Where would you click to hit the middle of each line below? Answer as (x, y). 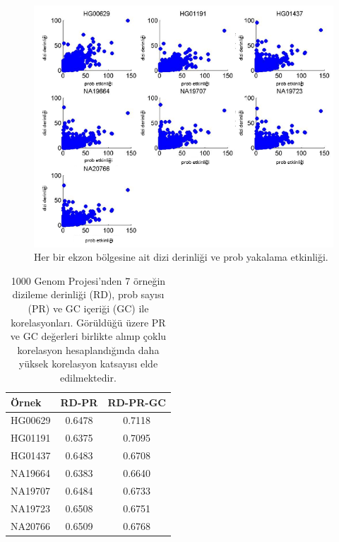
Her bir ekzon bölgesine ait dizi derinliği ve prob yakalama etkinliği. (181, 257)
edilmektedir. (88, 377)
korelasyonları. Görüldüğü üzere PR (88, 322)
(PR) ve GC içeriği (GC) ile (88, 308)
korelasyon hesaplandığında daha (88, 349)
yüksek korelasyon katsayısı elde (88, 364)
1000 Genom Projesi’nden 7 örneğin (88, 280)
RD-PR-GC (137, 402)
